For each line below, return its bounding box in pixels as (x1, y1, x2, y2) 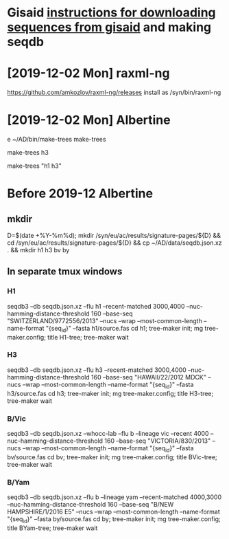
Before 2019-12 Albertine (7, 186, 153, 201)
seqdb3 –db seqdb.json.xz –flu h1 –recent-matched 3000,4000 (7, 302, 185, 310)
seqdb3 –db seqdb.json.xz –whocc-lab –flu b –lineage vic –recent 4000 (7, 429, 209, 437)
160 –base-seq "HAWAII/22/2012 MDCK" (91, 373, 207, 381)
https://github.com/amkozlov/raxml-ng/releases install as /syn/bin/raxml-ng (7, 88, 221, 97)
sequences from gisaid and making (7, 19, 212, 35)
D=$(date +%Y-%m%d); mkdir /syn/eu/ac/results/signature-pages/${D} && (7, 232, 221, 240)
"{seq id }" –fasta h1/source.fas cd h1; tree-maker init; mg (45, 324, 204, 334)
